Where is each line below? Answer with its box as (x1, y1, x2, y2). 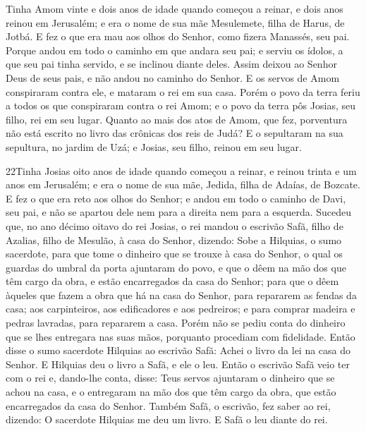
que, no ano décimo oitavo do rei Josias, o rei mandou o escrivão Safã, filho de (6, 218, 343, 233)
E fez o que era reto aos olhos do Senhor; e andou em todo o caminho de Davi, (6, 190, 346, 205)
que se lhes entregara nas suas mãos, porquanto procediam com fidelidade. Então (6, 329, 355, 344)
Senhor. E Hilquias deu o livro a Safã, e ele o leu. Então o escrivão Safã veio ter (6, 356, 350, 371)
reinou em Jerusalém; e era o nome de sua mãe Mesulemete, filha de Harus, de (6, 15, 345, 30)
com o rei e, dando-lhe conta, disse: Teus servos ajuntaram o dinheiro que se (6, 370, 335, 385)
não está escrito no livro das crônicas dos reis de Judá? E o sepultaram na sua (6, 126, 343, 140)
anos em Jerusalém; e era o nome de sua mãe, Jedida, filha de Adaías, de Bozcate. (6, 177, 360, 192)
